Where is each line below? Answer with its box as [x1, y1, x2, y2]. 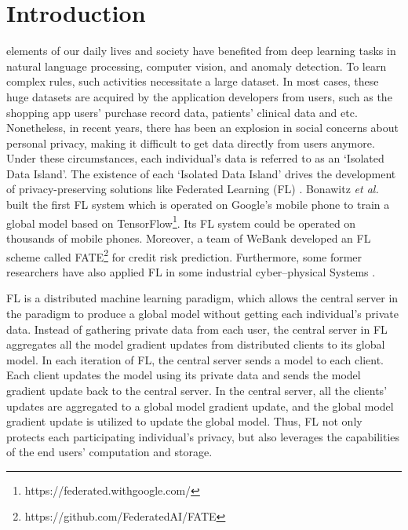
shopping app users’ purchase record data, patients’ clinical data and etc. [6, 104, 358, 120]
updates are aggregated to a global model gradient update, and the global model [6, 397, 394, 414]
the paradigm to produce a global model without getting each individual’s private [6, 305, 399, 321]
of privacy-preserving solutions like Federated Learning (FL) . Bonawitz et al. [6, 181, 379, 197]
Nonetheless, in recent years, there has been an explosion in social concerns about [6, 119, 399, 136]
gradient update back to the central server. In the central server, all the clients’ [6, 382, 388, 398]
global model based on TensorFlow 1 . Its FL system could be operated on [6, 212, 356, 231]
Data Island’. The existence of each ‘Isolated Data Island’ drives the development [6, 165, 396, 181]
